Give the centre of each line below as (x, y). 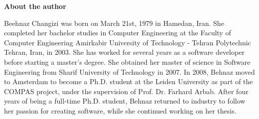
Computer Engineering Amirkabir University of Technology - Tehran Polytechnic (128, 42)
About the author (35, 6)
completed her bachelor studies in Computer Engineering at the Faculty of (118, 33)
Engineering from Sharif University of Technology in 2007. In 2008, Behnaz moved (129, 71)
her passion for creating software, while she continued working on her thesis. (120, 110)
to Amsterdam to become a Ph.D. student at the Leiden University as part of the (129, 81)
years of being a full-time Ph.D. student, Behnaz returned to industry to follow (125, 101)
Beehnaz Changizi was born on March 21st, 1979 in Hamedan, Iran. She (114, 23)
